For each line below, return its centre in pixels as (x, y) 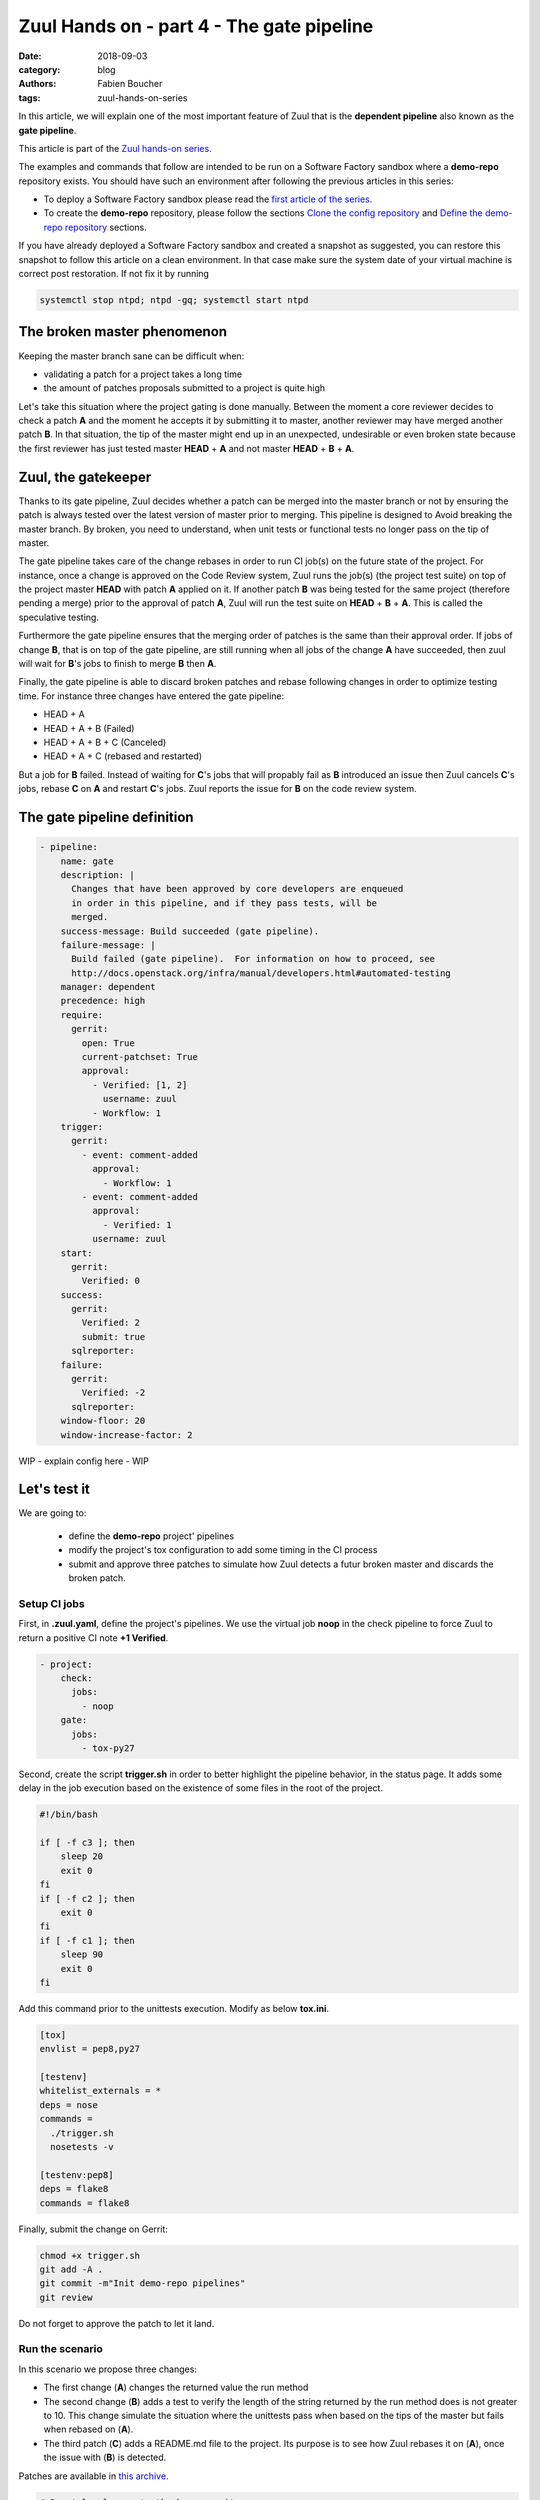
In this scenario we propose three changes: (107, 2369)
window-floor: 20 (103, 1421)
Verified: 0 (110, 1281)
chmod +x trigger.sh (89, 2255)
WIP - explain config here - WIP (83, 1461)
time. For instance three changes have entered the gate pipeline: (151, 696)
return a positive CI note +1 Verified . (93, 1637)
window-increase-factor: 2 (127, 1434)
